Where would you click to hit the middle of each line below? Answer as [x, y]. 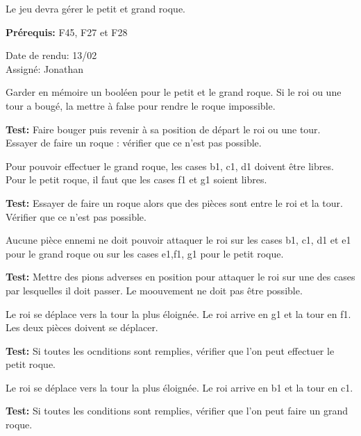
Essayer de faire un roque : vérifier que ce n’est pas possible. [134, 143]
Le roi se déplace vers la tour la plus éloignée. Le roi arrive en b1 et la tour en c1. [179, 387]
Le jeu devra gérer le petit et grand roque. [95, 8]
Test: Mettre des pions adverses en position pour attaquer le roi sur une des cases [180, 277]
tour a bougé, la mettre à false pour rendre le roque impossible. [141, 105]
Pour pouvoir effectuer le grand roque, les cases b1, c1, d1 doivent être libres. [170, 166]
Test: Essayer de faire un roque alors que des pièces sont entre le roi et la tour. [174, 202]
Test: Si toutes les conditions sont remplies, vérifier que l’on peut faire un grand [177, 411]
